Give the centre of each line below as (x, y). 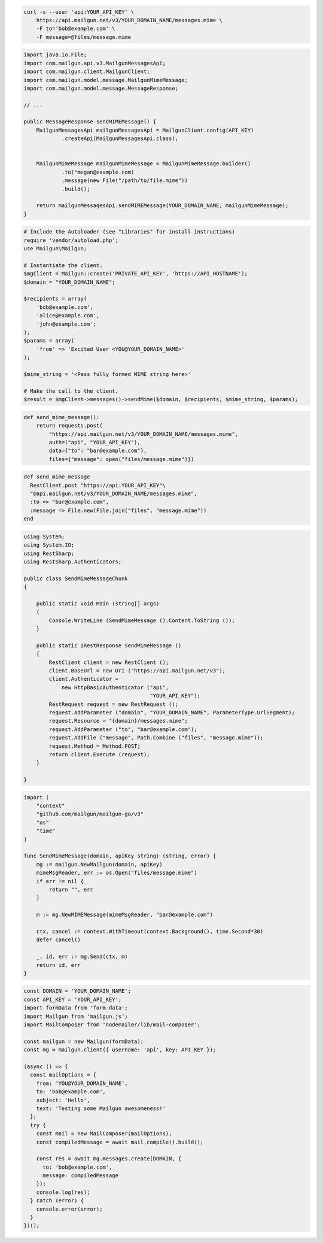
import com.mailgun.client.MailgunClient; (87, 72)
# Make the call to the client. (71, 391)
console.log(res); (63, 1192)
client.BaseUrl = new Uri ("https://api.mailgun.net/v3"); (137, 671)
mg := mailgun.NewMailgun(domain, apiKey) (99, 864)
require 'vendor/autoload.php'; (71, 240)
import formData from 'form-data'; (76, 1008)
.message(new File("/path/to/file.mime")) (124, 181)
